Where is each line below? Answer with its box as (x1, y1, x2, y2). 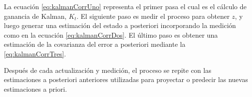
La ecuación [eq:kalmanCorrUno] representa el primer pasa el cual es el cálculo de (4, 1, 247, 11)
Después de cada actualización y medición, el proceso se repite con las (4, 65, 211, 75)
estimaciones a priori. (4, 83, 67, 94)
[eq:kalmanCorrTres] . (4, 48, 66, 58)
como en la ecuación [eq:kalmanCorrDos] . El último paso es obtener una (4, 29, 218, 40)
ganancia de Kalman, (4, 11, 67, 21)
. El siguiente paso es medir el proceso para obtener (77, 11, 230, 21)
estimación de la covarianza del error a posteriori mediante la (4, 39, 186, 49)
